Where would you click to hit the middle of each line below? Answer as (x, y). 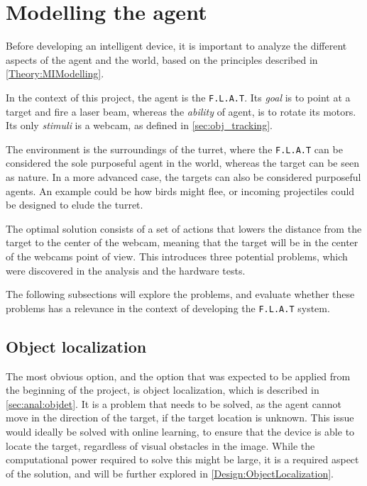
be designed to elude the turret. (75, 205)
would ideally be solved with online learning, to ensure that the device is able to (180, 431)
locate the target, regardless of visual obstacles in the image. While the (160, 445)
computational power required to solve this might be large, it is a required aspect (182, 459)
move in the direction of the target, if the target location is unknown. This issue (180, 418)
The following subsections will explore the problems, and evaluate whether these (180, 294)
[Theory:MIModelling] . (55, 73)
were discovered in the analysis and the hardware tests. (126, 270)
